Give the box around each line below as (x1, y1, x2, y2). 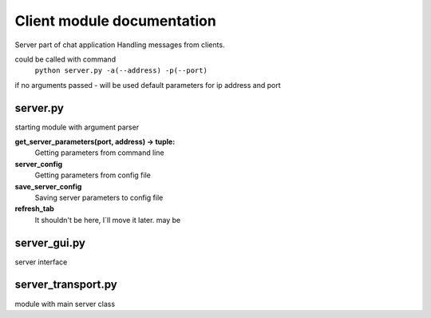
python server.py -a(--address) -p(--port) (34, 66, 208, 75)
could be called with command (14, 54, 116, 64)
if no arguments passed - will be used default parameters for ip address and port (14, 80, 281, 89)
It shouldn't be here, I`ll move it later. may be (34, 215, 181, 225)
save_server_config (14, 181, 82, 191)
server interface (14, 256, 68, 267)
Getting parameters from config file (34, 170, 151, 180)
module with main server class (14, 299, 116, 308)
